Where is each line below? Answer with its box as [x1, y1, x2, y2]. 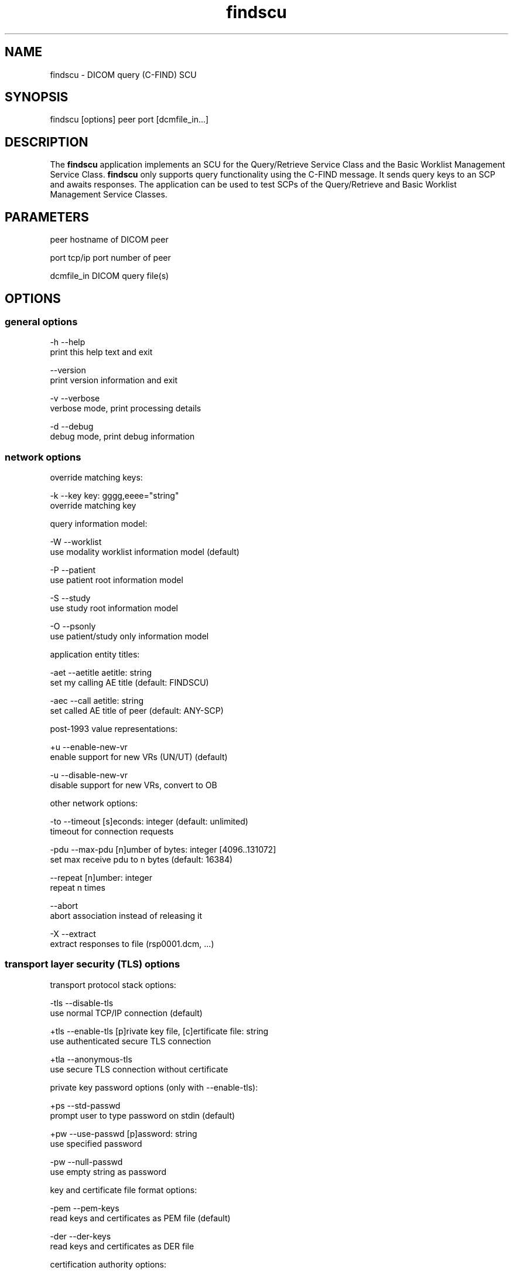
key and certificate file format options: [50, 1184, 197, 1195]
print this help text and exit [50, 347, 153, 357]
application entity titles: [50, 649, 140, 660]
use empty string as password [50, 1166, 167, 1177]
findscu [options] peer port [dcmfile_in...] [50, 114, 209, 125]
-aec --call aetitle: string [50, 696, 144, 706]
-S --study [50, 593, 91, 604]
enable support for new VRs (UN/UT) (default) [50, 752, 228, 762]
